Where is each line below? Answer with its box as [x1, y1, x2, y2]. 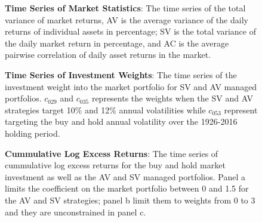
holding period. [5, 127, 60, 139]
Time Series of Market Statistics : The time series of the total [5, 2, 246, 14]
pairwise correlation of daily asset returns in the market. [5, 48, 211, 61]
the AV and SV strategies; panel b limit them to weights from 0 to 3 [5, 193, 255, 206]
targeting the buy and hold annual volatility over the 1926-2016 [5, 115, 238, 128]
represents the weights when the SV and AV [91, 92, 254, 104]
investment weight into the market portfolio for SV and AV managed [5, 80, 257, 92]
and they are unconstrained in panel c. [5, 205, 146, 218]
